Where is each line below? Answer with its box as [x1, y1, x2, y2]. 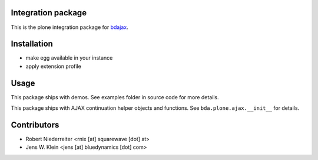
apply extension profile [25, 63, 82, 70]
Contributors [11, 120, 59, 130]
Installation [11, 39, 53, 49]
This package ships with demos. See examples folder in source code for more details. [11, 93, 219, 100]
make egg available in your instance [25, 54, 113, 61]
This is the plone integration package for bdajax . [11, 24, 129, 31]
